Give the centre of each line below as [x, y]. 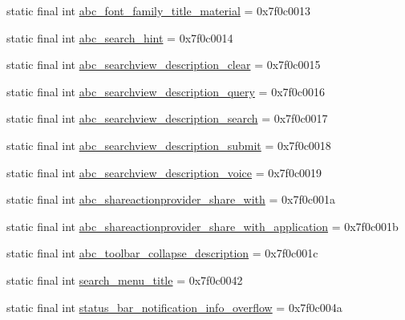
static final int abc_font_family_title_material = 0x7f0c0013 [158, 10]
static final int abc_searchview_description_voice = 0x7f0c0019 [164, 172]
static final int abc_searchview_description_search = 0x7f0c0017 [167, 118]
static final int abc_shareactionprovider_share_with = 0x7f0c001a [171, 199]
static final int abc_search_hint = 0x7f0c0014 [120, 37]
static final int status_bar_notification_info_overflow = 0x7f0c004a [174, 307]
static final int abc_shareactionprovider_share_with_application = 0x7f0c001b [202, 226]
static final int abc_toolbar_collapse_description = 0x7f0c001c [162, 253]
